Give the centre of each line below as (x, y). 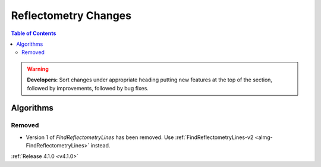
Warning (38, 69)
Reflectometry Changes (71, 15)
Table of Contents (34, 33)
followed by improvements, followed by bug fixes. (88, 88)
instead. (100, 146)
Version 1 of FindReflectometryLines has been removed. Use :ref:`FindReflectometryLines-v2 (140, 137)
